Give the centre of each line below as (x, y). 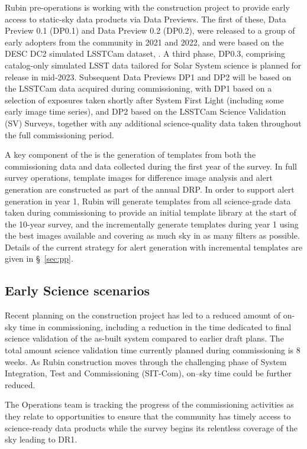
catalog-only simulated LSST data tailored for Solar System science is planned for (153, 65)
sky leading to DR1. (41, 439)
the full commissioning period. (59, 134)
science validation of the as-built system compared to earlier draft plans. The (144, 338)
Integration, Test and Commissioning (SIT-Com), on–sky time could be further (148, 373)
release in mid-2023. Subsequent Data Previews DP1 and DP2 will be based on (148, 77)
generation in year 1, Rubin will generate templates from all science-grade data (148, 201)
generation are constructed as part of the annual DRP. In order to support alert (150, 189)
